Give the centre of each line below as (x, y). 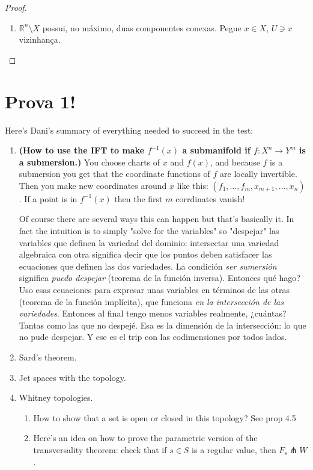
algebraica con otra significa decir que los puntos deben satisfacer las (145, 254)
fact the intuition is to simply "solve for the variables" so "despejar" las (149, 231)
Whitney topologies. (56, 397)
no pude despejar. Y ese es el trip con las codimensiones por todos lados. (153, 337)
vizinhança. (40, 39)
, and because (235, 162)
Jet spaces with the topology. (72, 377)
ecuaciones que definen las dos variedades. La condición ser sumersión (148, 266)
